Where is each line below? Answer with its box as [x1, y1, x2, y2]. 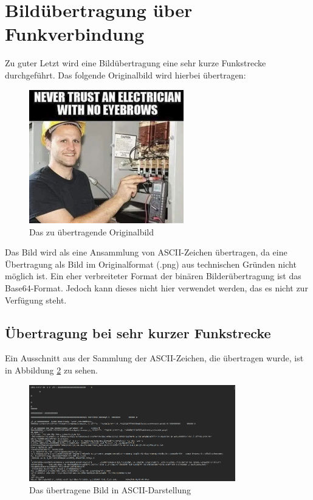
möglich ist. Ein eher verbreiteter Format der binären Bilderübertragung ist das [5, 269, 301, 282]
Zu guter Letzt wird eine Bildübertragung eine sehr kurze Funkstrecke [5, 57, 266, 69]
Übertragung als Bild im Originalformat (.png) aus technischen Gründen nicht [5, 257, 297, 270]
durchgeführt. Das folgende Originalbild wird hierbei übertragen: [5, 68, 246, 81]
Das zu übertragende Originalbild [29, 225, 154, 238]
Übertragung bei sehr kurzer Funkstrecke [5, 323, 271, 342]
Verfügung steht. [5, 293, 67, 306]
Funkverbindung [5, 21, 144, 46]
